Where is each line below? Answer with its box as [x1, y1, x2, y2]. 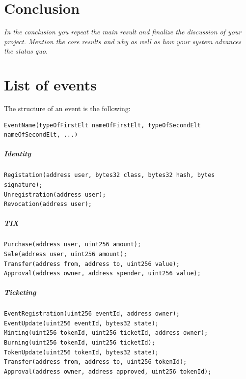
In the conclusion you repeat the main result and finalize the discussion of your [4, 27, 242, 37]
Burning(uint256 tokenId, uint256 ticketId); [4, 339, 155, 347]
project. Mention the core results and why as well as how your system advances [4, 36, 242, 46]
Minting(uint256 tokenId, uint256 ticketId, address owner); [4, 329, 208, 337]
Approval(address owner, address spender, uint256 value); [4, 270, 201, 277]
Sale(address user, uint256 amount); [4, 250, 127, 258]
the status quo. [4, 46, 48, 56]
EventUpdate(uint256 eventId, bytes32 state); [4, 320, 159, 327]
